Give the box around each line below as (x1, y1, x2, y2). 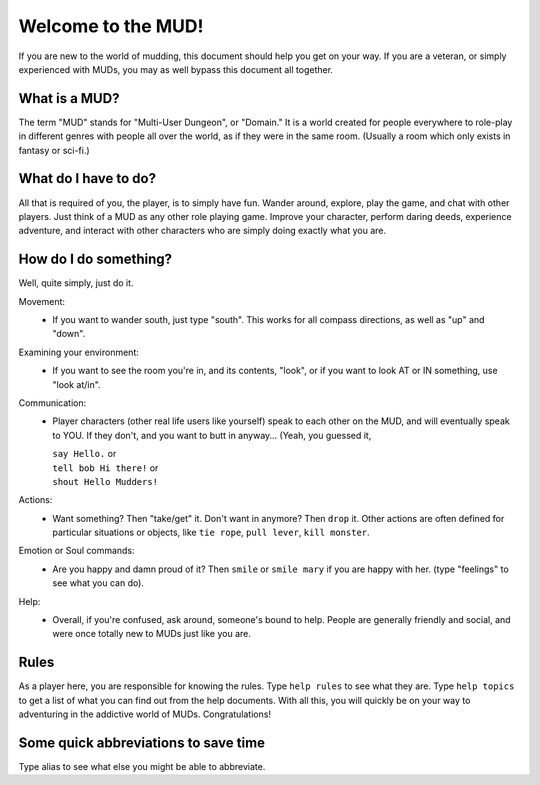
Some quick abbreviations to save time (18, 734, 265, 751)
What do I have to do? (18, 170, 157, 187)
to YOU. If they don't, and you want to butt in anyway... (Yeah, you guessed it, (52, 429, 372, 441)
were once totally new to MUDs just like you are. (52, 628, 252, 640)
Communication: (18, 396, 87, 409)
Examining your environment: (18, 346, 140, 358)
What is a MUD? (18, 90, 120, 107)
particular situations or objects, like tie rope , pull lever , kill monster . (52, 526, 370, 539)
